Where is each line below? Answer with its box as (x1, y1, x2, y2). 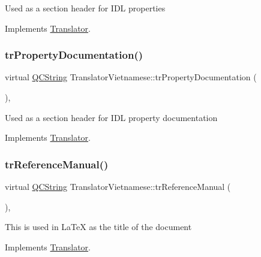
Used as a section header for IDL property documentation (5, 111, 218, 123)
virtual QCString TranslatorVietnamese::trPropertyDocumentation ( (5, 71, 257, 83)
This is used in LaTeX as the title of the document (5, 220, 192, 233)
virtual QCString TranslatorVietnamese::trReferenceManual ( (5, 180, 231, 192)
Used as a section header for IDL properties (5, 2, 166, 14)
